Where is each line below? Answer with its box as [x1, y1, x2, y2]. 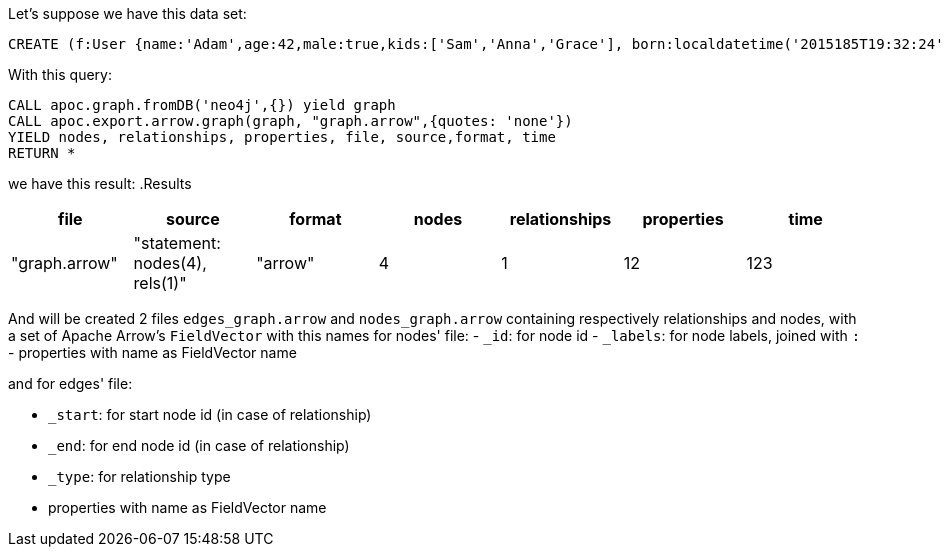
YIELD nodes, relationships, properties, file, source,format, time [8, 129, 556, 145]
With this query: [8, 66, 112, 83]
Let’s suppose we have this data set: [8, 5, 247, 22]
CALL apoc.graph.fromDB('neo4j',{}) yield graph [8, 97, 396, 113]
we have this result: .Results [8, 175, 192, 192]
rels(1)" [133, 273, 187, 293]
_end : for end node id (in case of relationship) [48, 437, 350, 454]
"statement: [133, 233, 221, 253]
